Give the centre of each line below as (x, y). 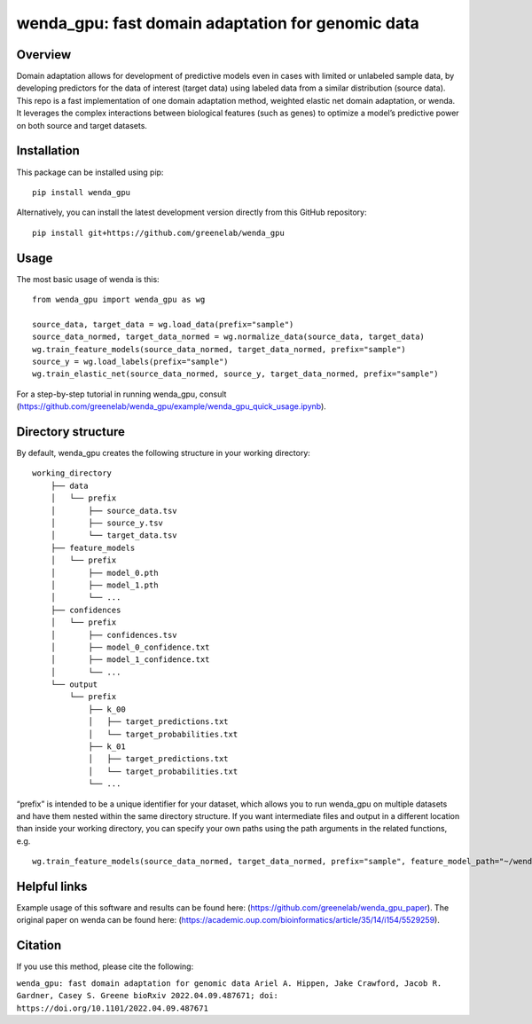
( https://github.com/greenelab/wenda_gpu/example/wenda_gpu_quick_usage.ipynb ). (172, 406)
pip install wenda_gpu (82, 192)
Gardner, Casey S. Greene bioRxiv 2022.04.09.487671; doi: (148, 996)
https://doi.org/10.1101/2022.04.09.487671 (112, 1008)
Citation (39, 945)
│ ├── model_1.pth (104, 585)
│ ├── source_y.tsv (107, 523)
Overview (44, 55)
